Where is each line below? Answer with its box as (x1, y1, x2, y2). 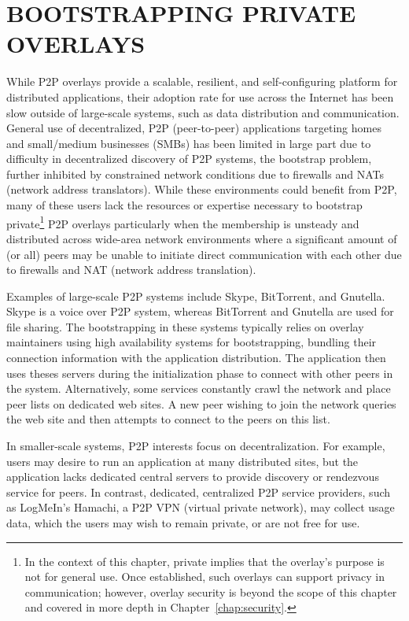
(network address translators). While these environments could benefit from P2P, (6, 181, 397, 198)
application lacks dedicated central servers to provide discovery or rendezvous (6, 468, 379, 485)
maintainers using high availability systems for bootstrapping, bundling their (6, 334, 377, 350)
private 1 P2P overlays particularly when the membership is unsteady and (6, 213, 359, 231)
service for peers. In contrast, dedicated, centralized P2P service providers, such (6, 483, 391, 500)
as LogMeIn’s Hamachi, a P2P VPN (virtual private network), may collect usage (6, 499, 395, 516)
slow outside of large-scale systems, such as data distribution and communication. (6, 104, 400, 120)
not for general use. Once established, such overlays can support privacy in (24, 568, 385, 585)
